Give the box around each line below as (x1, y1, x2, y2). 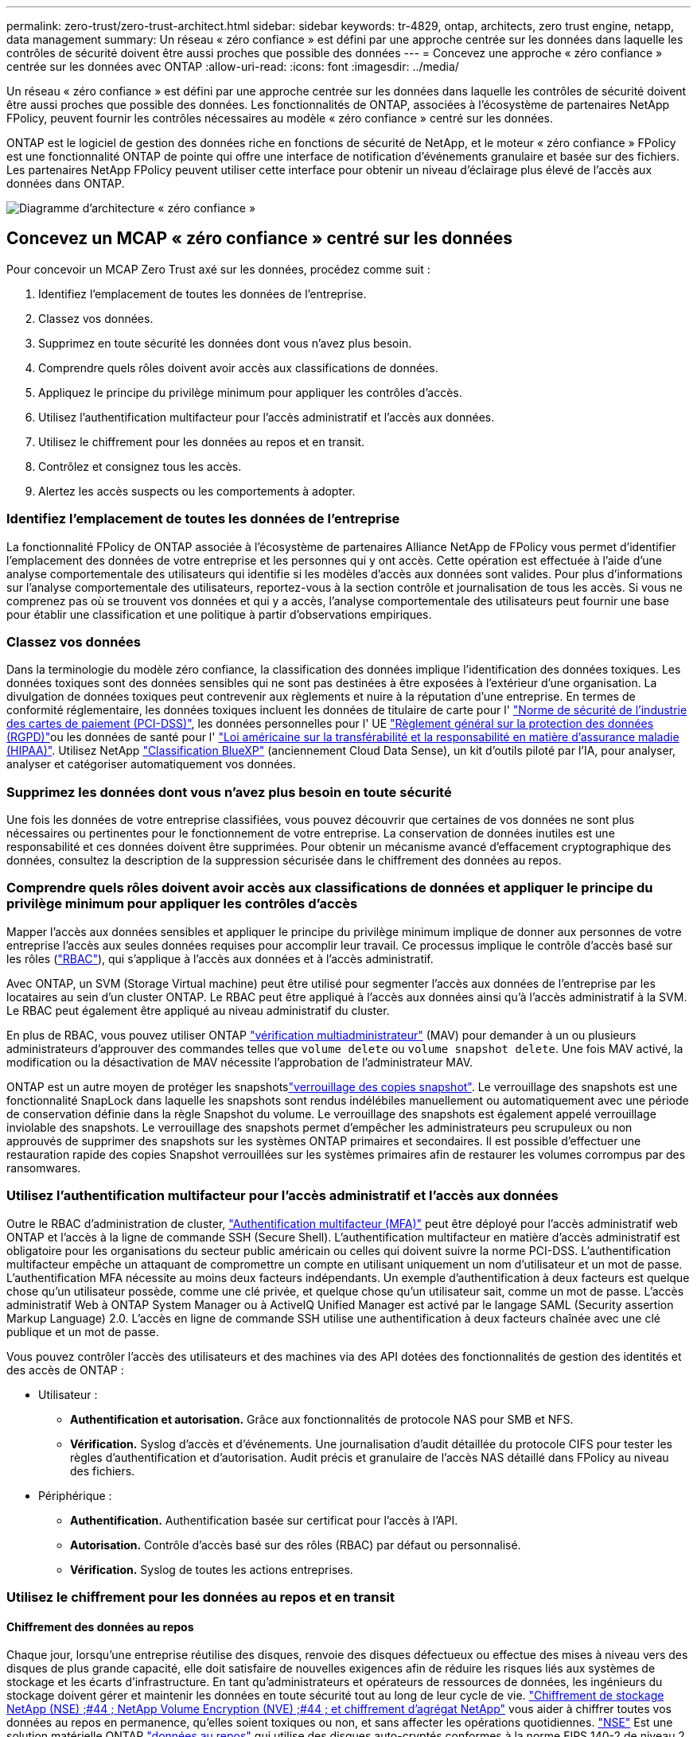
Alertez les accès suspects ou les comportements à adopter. (38, 484, 356, 498)
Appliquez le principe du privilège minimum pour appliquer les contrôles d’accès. (38, 385, 462, 399)
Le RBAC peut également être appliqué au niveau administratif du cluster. (6, 1003, 390, 1017)
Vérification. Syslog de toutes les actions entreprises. (70, 1562, 353, 1576)
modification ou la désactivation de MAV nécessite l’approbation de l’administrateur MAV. (6, 1055, 473, 1069)
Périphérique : (38, 1488, 112, 1502)
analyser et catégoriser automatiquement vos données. (6, 757, 296, 771)
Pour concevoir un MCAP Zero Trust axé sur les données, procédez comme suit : (6, 262, 430, 276)
